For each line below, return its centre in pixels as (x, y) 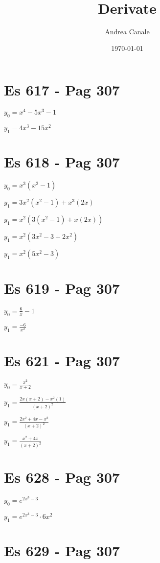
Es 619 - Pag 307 (62, 288)
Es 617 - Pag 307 (62, 90)
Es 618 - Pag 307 (62, 162)
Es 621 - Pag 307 (62, 361)
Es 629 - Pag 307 (62, 551)
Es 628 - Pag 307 (62, 477)
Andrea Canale (127, 32)
